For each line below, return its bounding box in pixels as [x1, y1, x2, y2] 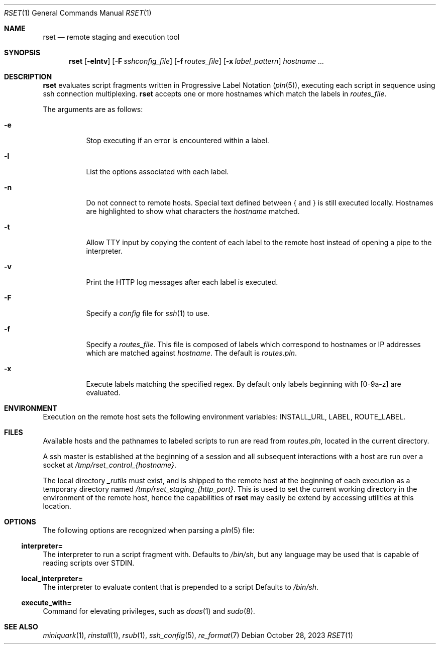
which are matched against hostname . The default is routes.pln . [86, 349, 297, 357]
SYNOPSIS [4, 48, 41, 57]
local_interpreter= [21, 574, 83, 583]
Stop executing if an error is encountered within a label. [86, 136, 269, 145]
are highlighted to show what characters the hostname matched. [86, 207, 300, 215]
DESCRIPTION [4, 72, 52, 81]
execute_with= [21, 598, 72, 607]
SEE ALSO [4, 622, 38, 631]
